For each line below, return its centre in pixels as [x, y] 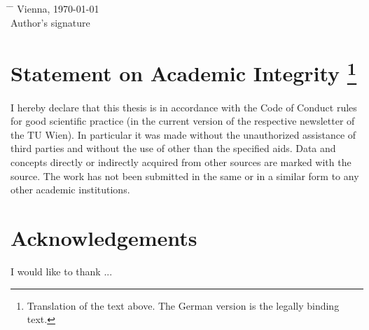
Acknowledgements [104, 237]
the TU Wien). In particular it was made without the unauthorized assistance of [183, 134]
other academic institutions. [70, 190]
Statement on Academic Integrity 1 [184, 72]
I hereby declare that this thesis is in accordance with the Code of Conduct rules [184, 107]
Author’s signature [50, 22]
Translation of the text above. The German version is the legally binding [183, 305]
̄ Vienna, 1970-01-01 [55, 8]
